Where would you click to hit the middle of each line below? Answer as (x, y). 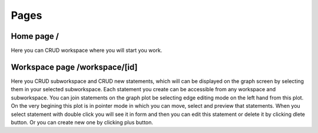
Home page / (35, 36)
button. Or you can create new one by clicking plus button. (82, 122)
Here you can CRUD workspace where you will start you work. (87, 51)
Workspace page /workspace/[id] (74, 67)
